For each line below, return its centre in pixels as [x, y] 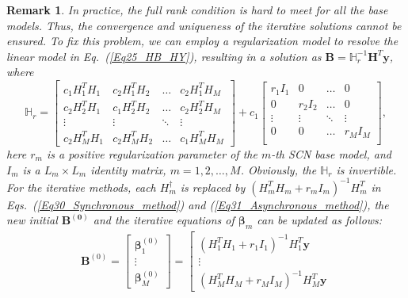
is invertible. [366, 169]
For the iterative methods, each [81, 187]
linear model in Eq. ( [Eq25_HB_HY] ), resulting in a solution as [164, 56]
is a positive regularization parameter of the [152, 153]
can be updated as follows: [320, 220]
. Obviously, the [278, 169]
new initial [32, 220]
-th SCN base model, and [331, 153]
